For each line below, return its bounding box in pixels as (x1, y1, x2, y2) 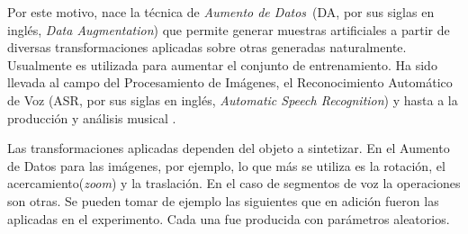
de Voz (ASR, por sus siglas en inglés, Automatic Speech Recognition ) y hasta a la (7, 90, 458, 109)
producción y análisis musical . (7, 108, 176, 127)
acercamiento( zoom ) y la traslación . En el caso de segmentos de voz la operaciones (7, 174, 461, 193)
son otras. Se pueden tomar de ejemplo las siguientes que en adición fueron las (7, 191, 439, 210)
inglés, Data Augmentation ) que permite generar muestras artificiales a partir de (7, 20, 450, 39)
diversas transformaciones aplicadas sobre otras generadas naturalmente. (7, 38, 407, 57)
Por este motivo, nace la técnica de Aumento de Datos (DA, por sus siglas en (7, 3, 435, 21)
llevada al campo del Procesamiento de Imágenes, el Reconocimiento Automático (7, 73, 453, 92)
